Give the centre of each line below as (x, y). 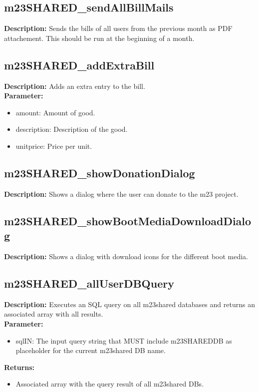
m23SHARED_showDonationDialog (100, 173)
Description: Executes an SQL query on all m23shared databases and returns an (129, 304)
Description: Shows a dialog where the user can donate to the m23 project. (121, 194)
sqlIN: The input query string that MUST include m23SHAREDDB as (124, 340)
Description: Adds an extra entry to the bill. (75, 86)
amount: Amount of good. (55, 112)
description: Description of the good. (72, 129)
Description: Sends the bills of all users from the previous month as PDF (118, 28)
